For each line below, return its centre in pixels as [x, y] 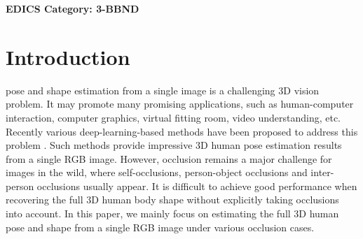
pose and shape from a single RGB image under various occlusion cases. [160, 227]
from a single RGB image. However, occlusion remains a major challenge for [169, 158]
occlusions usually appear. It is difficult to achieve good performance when [197, 186]
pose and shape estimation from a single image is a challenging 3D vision [163, 90]
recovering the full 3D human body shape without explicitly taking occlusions [172, 200]
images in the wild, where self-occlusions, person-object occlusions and [157, 172]
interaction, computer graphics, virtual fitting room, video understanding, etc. [173, 117]
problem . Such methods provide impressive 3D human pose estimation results [174, 145]
